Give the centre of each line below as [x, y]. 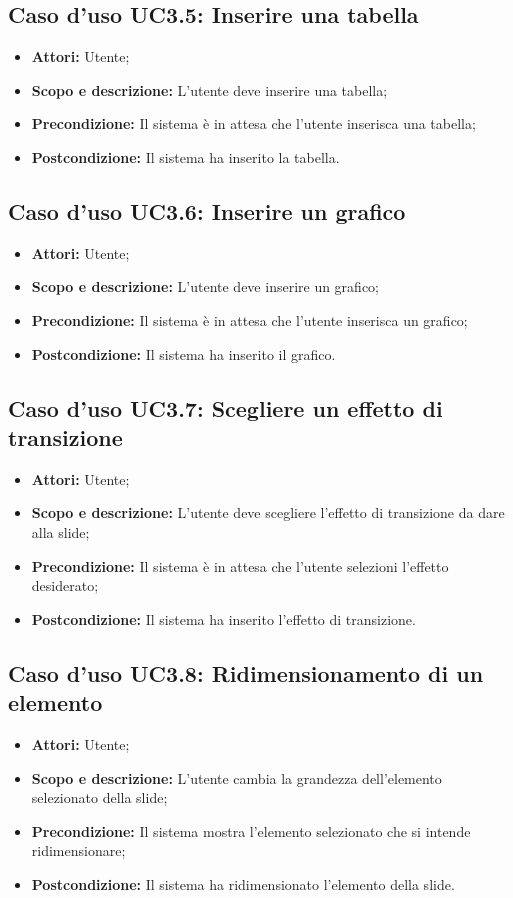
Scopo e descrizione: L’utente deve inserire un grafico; [205, 286]
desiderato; [65, 585]
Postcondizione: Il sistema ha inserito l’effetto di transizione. [223, 618]
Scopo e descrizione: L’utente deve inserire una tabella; [209, 89]
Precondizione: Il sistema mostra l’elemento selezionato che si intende [251, 830]
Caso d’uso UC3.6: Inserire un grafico [207, 210]
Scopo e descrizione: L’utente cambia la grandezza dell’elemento [236, 777]
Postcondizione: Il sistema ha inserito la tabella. [185, 156]
